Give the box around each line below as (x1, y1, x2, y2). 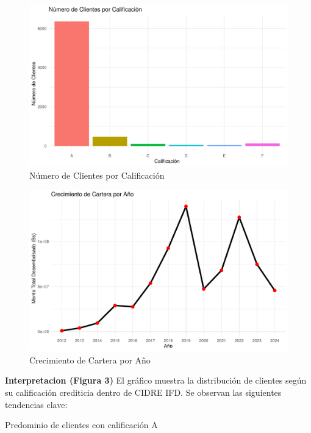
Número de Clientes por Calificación (29, 168, 165, 181)
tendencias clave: (5, 398, 68, 410)
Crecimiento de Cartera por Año (29, 353, 151, 366)
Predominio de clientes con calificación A (5, 418, 158, 431)
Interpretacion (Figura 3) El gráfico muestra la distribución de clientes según (5, 374, 307, 387)
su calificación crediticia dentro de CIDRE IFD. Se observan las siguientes (5, 385, 282, 398)
